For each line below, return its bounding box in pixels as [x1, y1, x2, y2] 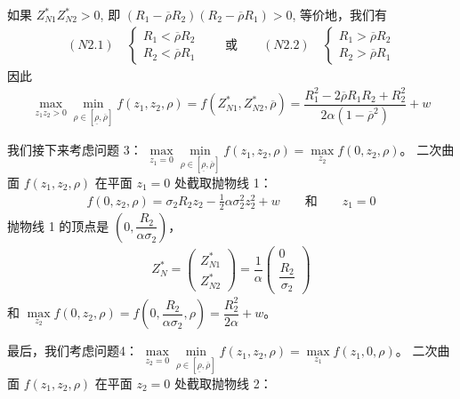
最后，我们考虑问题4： [7, 341, 138, 360]
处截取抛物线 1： [174, 172, 272, 191]
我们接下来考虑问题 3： [7, 140, 142, 159]
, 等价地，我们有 [292, 5, 388, 23]
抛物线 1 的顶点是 [7, 216, 109, 235]
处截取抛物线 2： [174, 373, 272, 392]
